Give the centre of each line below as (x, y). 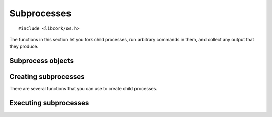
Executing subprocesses (49, 103)
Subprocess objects (42, 61)
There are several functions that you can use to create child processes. (83, 89)
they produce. (24, 46)
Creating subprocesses (47, 77)
